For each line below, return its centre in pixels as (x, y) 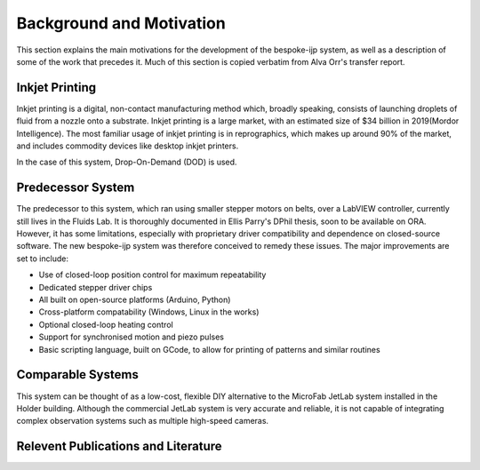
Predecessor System (76, 188)
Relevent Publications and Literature (119, 446)
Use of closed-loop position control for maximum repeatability (152, 275)
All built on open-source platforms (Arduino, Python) (135, 300)
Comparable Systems (78, 374)
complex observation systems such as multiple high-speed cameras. (143, 421)
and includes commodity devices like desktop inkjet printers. (128, 146)
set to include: (42, 259)
